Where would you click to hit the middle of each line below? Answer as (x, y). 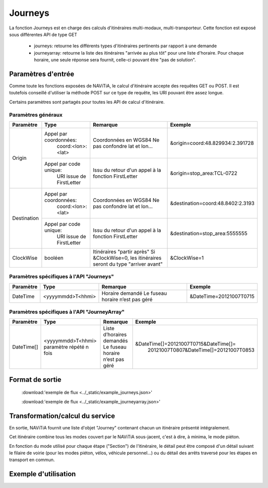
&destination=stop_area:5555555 (209, 233)
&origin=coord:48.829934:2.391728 (212, 143)
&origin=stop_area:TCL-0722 (204, 173)
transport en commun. (32, 460)
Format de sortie (35, 380)
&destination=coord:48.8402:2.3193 (212, 203)
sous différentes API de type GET (43, 34)
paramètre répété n (66, 347)
